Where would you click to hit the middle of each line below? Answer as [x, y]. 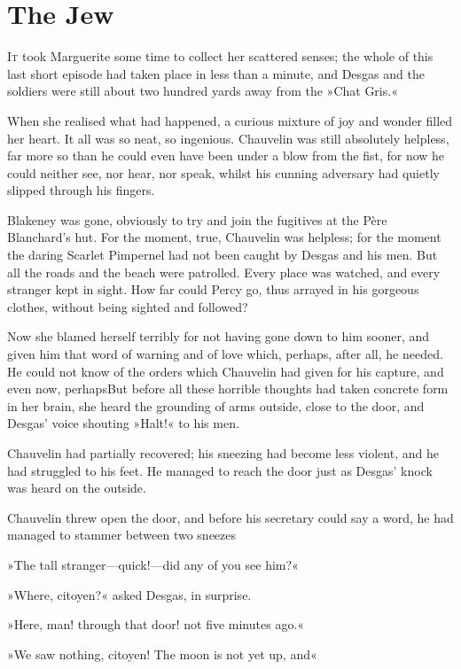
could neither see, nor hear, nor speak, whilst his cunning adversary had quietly [223, 172]
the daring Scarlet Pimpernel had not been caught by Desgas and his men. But [223, 255]
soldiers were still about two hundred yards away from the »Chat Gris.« [203, 91]
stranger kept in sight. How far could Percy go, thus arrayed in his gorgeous [213, 289]
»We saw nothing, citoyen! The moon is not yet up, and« [162, 653]
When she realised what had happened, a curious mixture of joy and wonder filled [230, 120]
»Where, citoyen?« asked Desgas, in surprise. [129, 594]
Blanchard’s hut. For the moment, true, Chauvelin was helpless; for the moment [224, 237]
